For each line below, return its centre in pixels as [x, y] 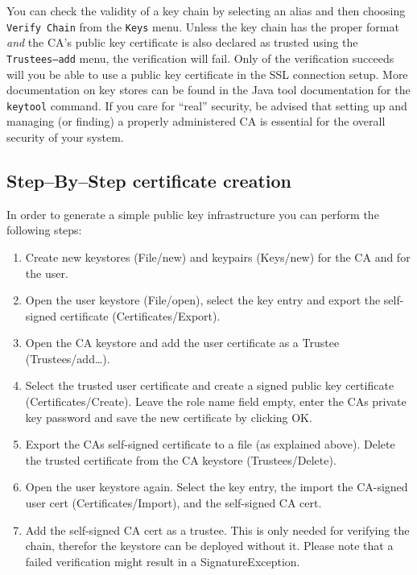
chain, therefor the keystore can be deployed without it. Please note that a [209, 546]
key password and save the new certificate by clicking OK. [169, 417]
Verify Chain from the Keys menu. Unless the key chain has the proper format [203, 26]
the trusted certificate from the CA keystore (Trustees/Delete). [181, 459]
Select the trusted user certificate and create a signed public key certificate [210, 385]
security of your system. [65, 137]
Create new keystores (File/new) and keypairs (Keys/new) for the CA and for [218, 256]
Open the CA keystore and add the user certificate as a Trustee [182, 343]
